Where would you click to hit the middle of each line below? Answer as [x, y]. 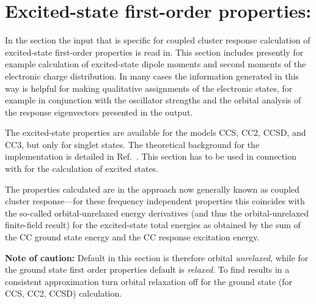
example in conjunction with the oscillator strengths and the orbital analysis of [153, 100]
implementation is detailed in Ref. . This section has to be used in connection [151, 156]
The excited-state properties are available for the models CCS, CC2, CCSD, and [156, 132]
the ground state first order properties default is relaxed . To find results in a [147, 269]
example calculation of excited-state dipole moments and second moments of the [156, 64]
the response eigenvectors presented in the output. [99, 112]
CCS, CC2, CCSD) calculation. [64, 293]
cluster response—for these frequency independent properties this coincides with [155, 201]
